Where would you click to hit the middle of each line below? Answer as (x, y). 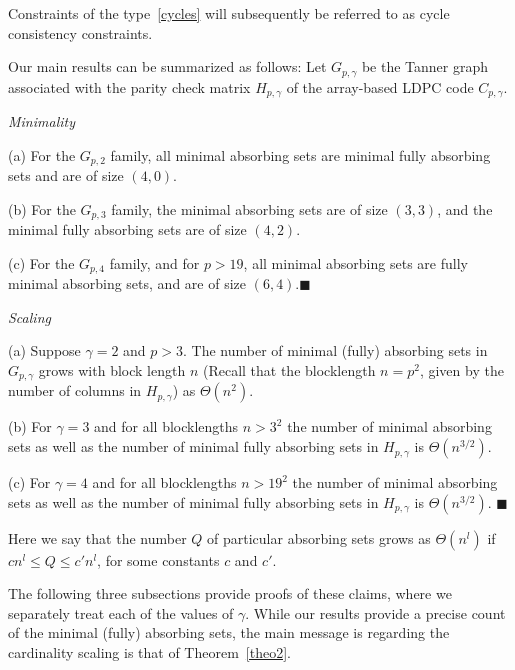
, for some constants (158, 559)
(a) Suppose (44, 350)
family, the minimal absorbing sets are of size (249, 208)
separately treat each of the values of (121, 612)
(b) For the (42, 208)
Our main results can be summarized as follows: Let (167, 66)
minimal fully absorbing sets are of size (127, 229)
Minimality (41, 121)
